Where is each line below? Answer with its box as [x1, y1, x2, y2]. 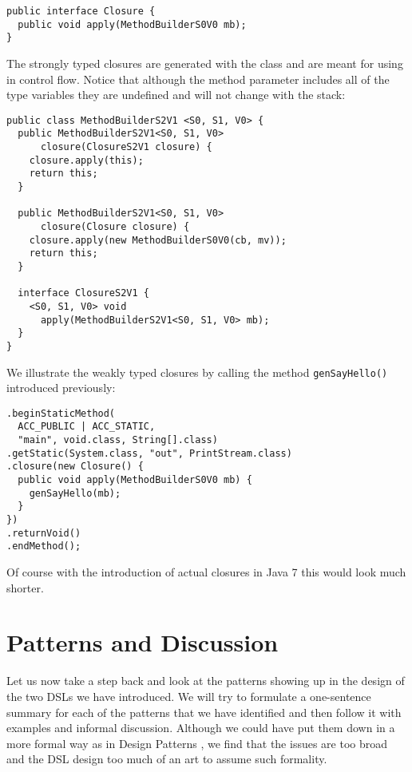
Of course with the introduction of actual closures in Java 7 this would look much [6, 564, 406, 580]
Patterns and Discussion [6, 626, 279, 659]
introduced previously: [6, 379, 116, 396]
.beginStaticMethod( [6, 407, 116, 419]
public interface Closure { [6, 6, 156, 17]
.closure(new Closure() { [6, 461, 144, 473]
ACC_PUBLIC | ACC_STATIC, [18, 421, 156, 433]
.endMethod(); [6, 540, 81, 552]
